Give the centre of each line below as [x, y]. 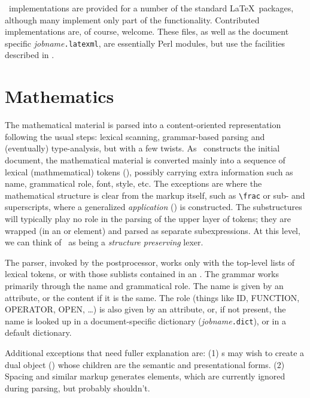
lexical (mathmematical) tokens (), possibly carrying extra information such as [149, 171]
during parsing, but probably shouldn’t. [77, 388]
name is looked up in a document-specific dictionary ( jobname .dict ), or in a [145, 320]
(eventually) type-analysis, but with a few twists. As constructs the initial [142, 148]
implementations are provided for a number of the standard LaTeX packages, [151, 8]
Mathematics [60, 96]
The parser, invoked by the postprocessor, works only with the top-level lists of [150, 262]
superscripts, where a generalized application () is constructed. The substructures [154, 207]
